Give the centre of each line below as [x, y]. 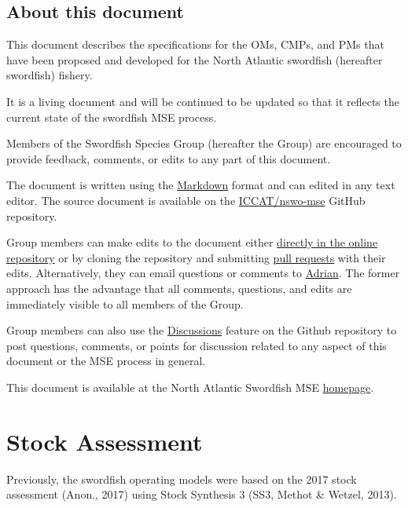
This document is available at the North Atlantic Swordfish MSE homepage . [190, 387]
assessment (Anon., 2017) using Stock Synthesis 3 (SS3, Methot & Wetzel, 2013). [202, 494]
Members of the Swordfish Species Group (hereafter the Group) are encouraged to [204, 143]
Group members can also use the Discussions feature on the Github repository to [202, 330]
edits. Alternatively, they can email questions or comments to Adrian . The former [203, 273]
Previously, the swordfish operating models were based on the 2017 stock [182, 479]
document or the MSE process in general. [106, 361]
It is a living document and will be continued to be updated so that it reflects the [203, 101]
